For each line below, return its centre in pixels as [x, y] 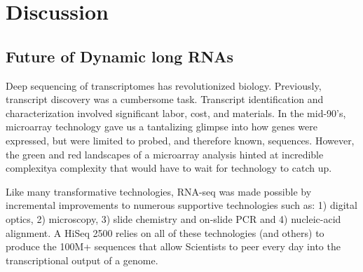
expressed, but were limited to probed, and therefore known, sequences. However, [180, 140]
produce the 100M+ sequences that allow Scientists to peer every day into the [173, 246]
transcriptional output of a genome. [82, 260]
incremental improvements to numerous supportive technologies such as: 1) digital [181, 205]
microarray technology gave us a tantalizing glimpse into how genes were [162, 127]
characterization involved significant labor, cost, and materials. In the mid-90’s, [176, 113]
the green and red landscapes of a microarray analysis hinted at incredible [165, 154]
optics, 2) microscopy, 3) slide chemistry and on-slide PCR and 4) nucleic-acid [173, 218]
